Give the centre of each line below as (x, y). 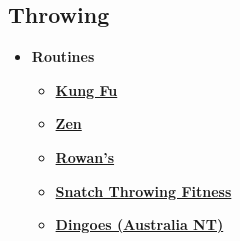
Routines (63, 56)
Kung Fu (86, 89)
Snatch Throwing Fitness (143, 190)
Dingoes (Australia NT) (139, 224)
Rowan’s (85, 156)
